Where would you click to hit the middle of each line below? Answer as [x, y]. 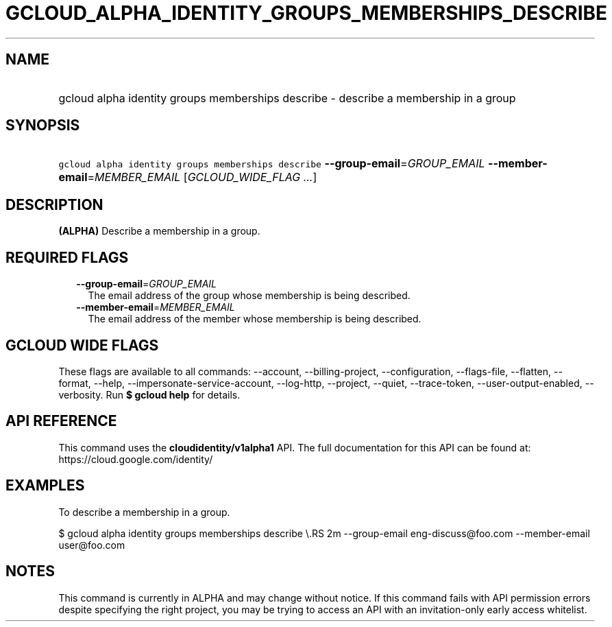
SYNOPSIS [43, 126]
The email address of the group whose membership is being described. [249, 296]
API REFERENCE [61, 421]
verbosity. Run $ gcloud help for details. [149, 394]
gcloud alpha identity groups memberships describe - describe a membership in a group [287, 98]
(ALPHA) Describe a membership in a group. [159, 231]
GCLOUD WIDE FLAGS [82, 345]
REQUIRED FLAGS [67, 257]
